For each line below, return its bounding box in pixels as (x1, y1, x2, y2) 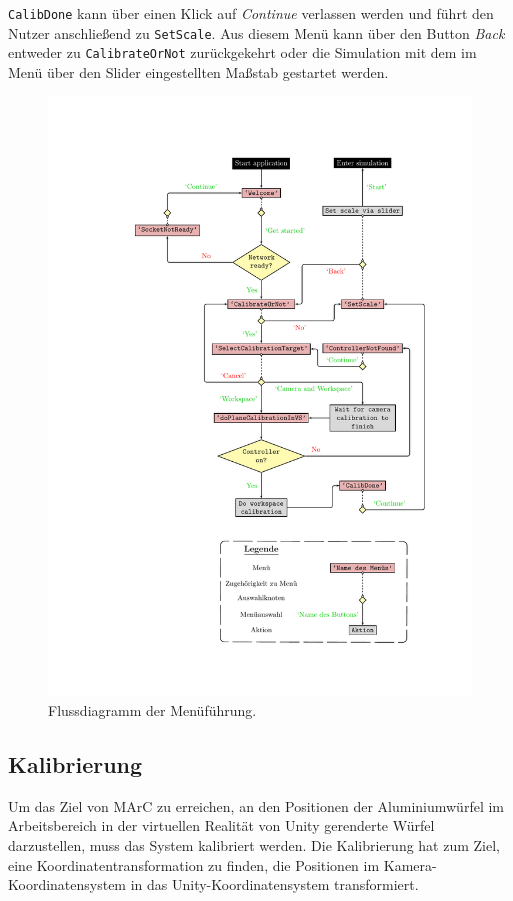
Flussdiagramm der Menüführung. (48, 700, 257, 721)
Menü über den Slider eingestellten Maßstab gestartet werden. (8, 61, 389, 82)
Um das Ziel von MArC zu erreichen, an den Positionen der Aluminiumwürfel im (8, 795, 504, 816)
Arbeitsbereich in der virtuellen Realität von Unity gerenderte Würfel (8, 815, 435, 836)
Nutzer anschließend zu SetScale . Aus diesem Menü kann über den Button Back (8, 22, 505, 43)
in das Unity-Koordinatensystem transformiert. (130, 874, 419, 895)
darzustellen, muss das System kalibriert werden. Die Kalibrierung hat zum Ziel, (8, 835, 500, 856)
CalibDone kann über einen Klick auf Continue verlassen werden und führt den (8, 3, 494, 23)
